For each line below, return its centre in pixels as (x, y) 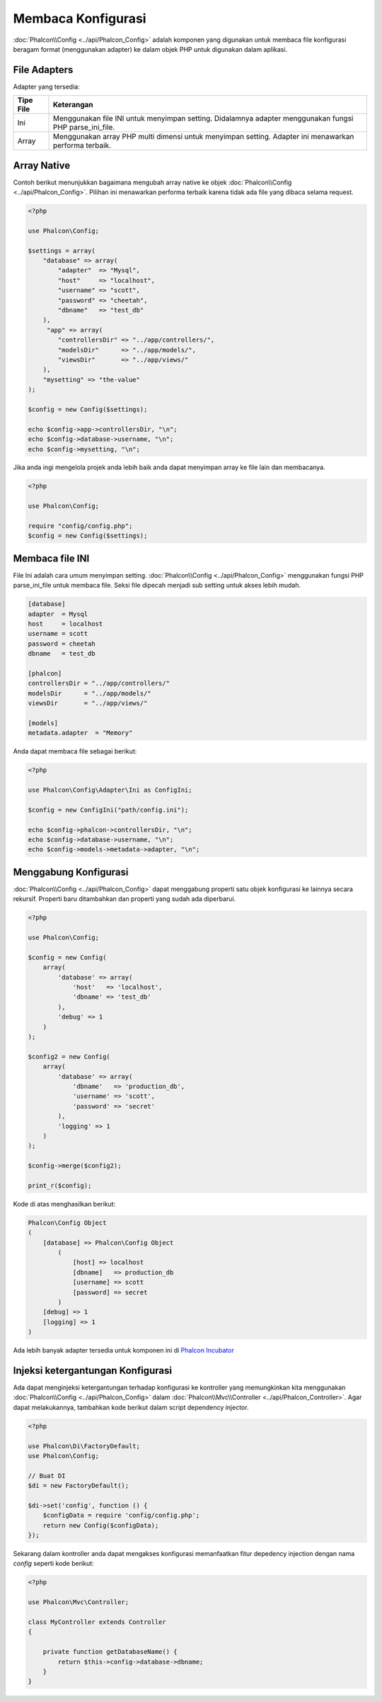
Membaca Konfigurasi (80, 18)
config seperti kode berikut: (54, 1564)
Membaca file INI (51, 558)
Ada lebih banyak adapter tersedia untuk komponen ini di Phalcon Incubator (124, 1350)
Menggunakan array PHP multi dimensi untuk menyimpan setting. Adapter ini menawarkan (203, 137)
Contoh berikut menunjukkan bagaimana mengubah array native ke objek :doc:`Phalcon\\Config (152, 182)
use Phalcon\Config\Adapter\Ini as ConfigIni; (110, 790)
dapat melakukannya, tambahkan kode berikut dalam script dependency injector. (131, 1407)
